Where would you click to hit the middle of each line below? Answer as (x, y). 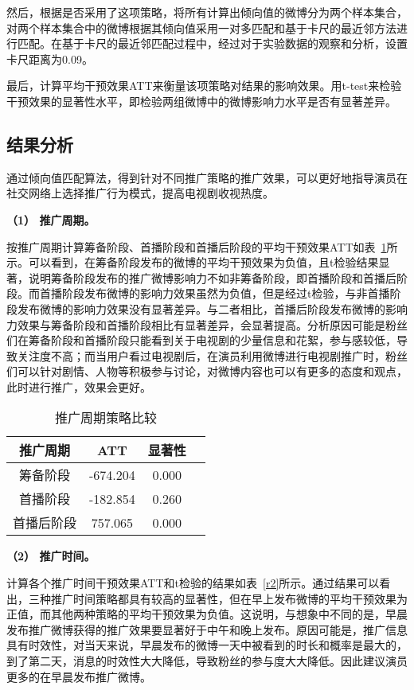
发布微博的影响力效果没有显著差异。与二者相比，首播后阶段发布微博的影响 (212, 308)
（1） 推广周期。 (51, 219)
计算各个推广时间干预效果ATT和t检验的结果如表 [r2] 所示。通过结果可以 (193, 583)
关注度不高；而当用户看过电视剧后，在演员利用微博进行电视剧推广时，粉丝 (212, 355)
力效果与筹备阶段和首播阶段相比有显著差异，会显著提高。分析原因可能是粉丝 (207, 324)
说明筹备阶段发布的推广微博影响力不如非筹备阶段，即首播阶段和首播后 (212, 277)
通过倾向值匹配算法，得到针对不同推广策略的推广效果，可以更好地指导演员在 (207, 177)
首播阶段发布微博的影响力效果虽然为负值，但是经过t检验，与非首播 (215, 293)
